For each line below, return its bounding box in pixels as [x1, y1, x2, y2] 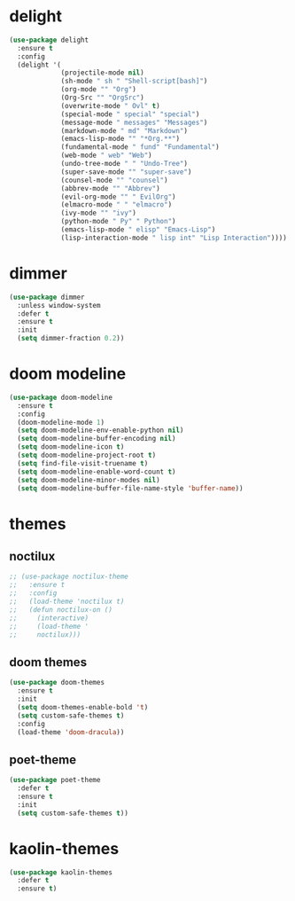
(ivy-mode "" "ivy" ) [60, 208, 137, 218]
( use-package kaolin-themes [9, 867, 113, 877]
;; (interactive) [9, 614, 89, 623]
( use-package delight [9, 35, 89, 44]
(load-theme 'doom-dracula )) [17, 727, 125, 737]
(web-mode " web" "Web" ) [60, 151, 152, 161]
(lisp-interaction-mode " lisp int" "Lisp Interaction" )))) [60, 233, 288, 242]
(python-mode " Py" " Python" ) [60, 217, 176, 226]
